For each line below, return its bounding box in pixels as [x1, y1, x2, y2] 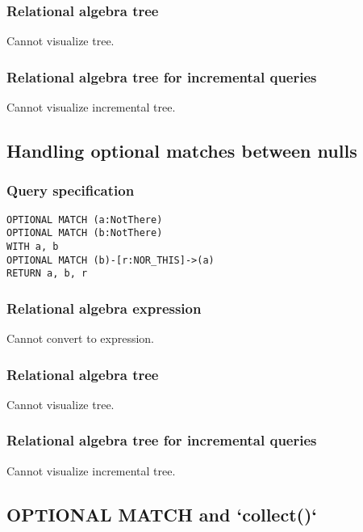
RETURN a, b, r [6, 268, 88, 280]
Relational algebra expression [6, 298, 202, 318]
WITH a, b [6, 240, 59, 252]
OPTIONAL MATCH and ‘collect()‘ [6, 501, 318, 526]
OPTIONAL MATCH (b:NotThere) [6, 227, 163, 239]
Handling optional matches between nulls [6, 138, 357, 163]
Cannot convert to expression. [6, 330, 155, 347]
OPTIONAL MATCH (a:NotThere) [6, 213, 163, 226]
